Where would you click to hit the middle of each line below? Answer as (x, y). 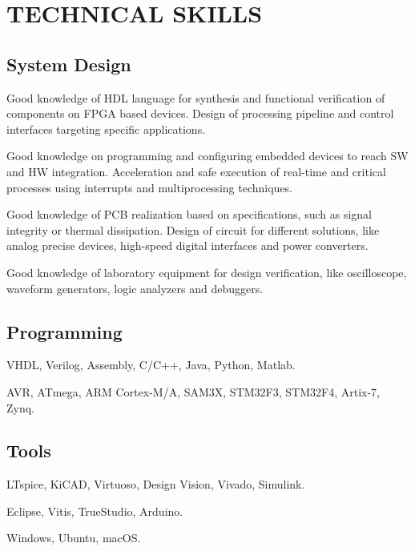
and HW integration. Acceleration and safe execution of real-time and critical (196, 171)
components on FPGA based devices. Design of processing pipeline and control (200, 113)
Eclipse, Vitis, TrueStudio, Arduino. (95, 511)
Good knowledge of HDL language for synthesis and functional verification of (196, 97)
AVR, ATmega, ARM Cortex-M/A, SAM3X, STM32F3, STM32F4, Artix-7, (193, 391)
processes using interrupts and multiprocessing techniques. (149, 187)
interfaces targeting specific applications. (106, 129)
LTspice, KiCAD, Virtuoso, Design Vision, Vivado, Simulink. (156, 484)
